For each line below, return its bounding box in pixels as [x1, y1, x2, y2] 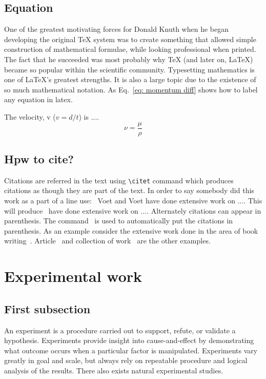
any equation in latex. [4, 94, 73, 105]
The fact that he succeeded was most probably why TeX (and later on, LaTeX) [4, 53, 253, 64]
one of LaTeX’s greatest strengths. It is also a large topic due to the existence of [4, 74, 256, 85]
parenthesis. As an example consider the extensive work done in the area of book [4, 225, 258, 236]
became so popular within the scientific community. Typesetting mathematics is [4, 64, 255, 74]
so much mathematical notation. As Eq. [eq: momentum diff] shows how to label [4, 84, 258, 94]
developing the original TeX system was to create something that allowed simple [4, 33, 256, 44]
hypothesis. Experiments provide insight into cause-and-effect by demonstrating [4, 335, 254, 346]
